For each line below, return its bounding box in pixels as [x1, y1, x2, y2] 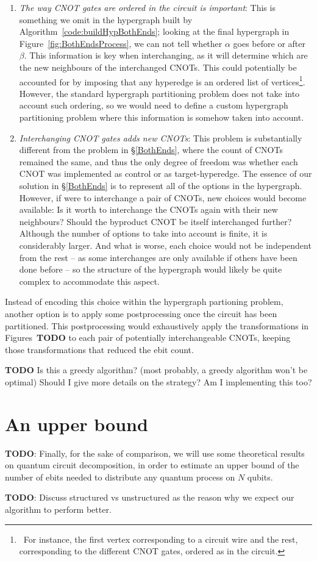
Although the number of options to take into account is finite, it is [19, 227, 268, 240]
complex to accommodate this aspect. [19, 274, 160, 287]
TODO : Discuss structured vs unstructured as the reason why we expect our [5, 491, 294, 504]
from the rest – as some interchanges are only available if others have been [19, 251, 297, 263]
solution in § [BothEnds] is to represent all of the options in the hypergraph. [19, 179, 302, 191]
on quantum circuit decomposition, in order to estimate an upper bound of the [5, 459, 299, 471]
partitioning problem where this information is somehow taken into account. [19, 111, 304, 123]
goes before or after [233, 37, 305, 49]
